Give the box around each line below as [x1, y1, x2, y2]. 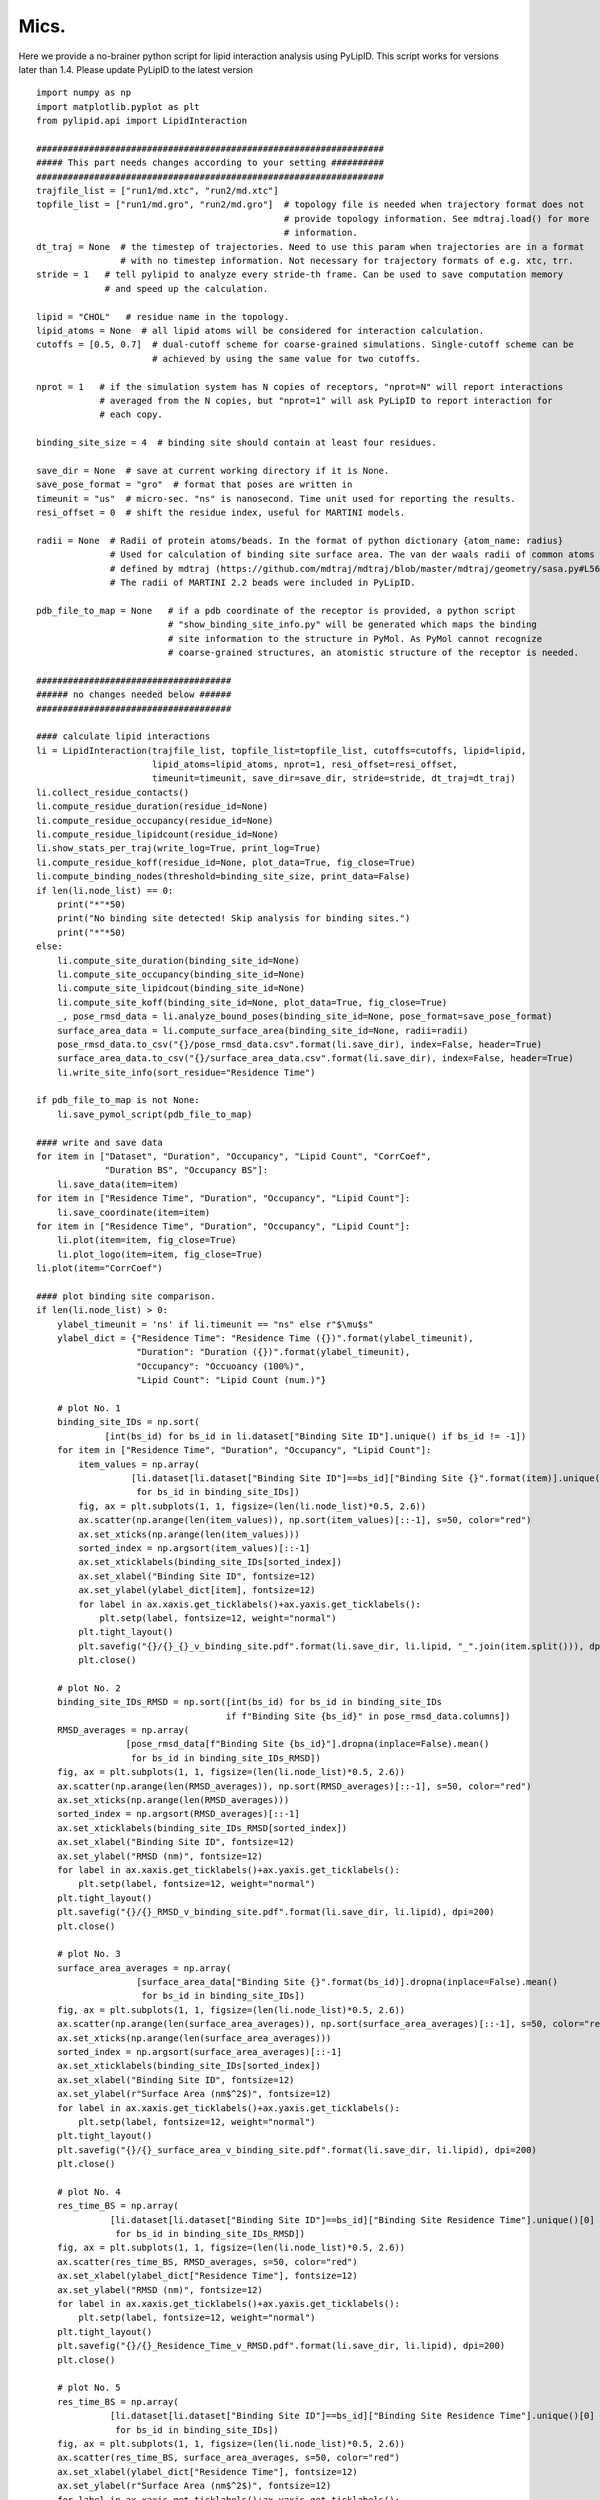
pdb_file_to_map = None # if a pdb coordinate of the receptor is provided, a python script [36, 605, 517, 616]
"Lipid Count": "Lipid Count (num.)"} [136, 1375, 327, 1386]
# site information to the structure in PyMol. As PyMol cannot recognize [167, 633, 543, 644]
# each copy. [99, 409, 164, 420]
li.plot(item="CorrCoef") [36, 1263, 164, 1274]
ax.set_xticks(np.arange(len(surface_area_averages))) [56, 2032, 332, 2044]
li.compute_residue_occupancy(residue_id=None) [36, 815, 274, 826]
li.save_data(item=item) [56, 1178, 179, 1190]
